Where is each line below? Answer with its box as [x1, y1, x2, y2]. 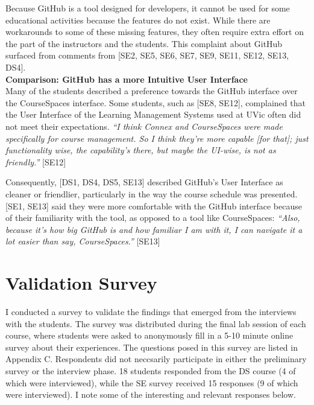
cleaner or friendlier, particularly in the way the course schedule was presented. [5, 187, 298, 200]
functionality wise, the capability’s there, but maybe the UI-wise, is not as [5, 144, 276, 156]
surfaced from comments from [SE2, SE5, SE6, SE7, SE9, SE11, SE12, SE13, [5, 49, 289, 62]
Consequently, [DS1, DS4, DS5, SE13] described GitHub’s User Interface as [5, 176, 283, 188]
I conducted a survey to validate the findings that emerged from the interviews [5, 305, 297, 317]
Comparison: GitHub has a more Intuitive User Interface [5, 72, 248, 85]
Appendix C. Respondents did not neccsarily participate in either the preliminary [5, 352, 307, 365]
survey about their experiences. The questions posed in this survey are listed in [5, 340, 298, 353]
